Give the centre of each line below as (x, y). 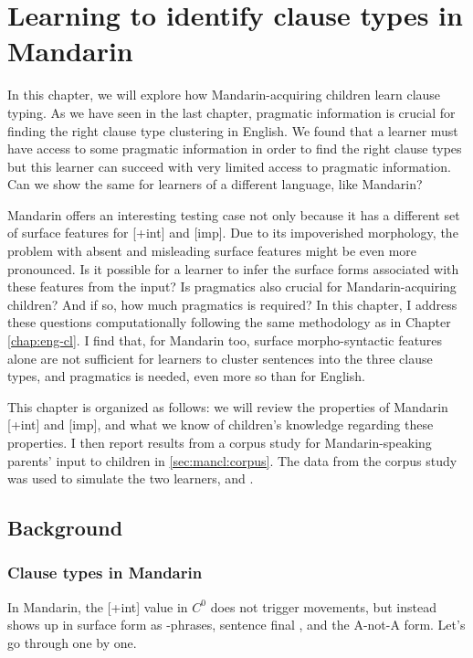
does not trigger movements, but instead (323, 606)
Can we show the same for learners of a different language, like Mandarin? (215, 184)
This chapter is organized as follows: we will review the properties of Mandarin (228, 406)
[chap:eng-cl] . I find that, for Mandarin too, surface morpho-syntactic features (225, 340)
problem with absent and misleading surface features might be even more (212, 251)
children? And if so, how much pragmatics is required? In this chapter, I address (232, 304)
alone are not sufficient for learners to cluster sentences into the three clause (220, 358)
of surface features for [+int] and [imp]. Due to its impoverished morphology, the (233, 233)
